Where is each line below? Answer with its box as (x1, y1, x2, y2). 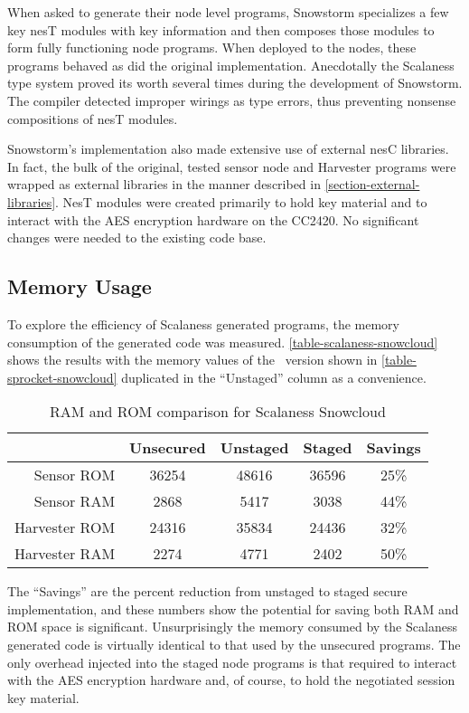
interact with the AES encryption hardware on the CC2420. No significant (7, 210, 419, 229)
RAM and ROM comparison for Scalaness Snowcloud (49, 401, 386, 423)
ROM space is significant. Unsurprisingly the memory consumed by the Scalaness (7, 617, 457, 636)
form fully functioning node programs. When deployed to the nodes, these (7, 38, 417, 57)
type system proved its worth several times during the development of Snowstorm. (7, 73, 463, 92)
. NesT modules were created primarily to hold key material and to (55, 192, 427, 211)
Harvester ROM (14, 517, 116, 538)
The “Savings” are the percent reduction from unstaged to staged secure (7, 582, 408, 601)
